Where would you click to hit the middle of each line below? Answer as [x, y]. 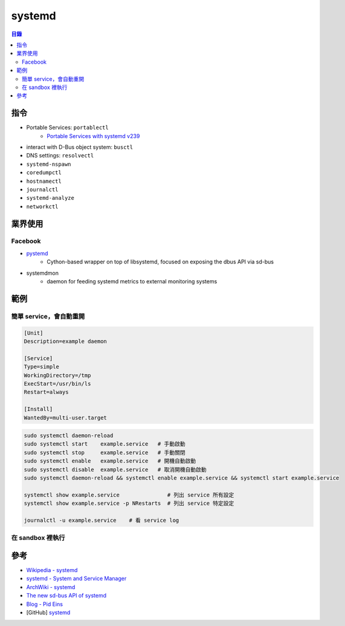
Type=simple [42, 367]
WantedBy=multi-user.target [65, 417]
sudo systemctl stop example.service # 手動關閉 [105, 452]
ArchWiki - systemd [51, 587]
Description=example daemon [65, 341]
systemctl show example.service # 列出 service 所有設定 [129, 495]
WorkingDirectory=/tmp [57, 375]
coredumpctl [44, 173]
